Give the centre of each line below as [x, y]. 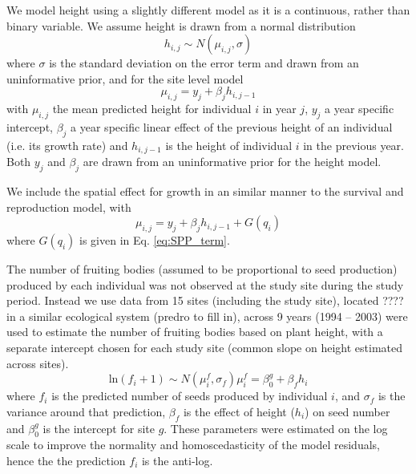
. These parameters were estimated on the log [276, 428]
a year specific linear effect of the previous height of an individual [232, 126]
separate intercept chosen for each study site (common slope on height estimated [205, 347]
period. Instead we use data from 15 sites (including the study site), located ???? [205, 300]
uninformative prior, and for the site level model [125, 78]
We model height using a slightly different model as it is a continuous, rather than [208, 10]
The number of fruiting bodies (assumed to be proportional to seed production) [202, 269]
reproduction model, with [69, 207]
